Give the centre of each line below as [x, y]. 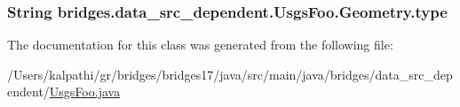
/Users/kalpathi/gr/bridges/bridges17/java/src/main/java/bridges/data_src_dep [230, 74]
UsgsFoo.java [85, 92]
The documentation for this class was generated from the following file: [200, 45]
